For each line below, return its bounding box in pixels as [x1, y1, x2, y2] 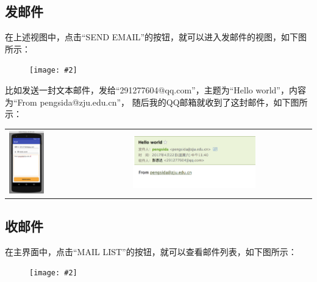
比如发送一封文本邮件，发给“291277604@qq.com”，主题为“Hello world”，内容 [5, 84, 306, 96]
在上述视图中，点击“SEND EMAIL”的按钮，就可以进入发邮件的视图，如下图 [5, 31, 307, 43]
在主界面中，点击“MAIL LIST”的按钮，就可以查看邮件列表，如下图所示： [5, 245, 297, 258]
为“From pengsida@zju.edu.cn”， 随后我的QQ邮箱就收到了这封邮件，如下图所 [5, 95, 308, 108]
